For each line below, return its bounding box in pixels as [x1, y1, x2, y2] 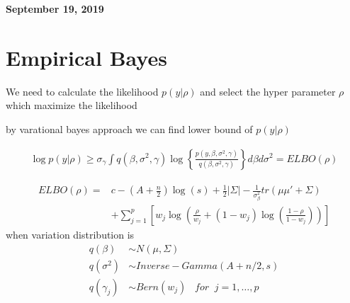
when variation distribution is [6, 227, 135, 241]
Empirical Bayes [6, 42, 167, 72]
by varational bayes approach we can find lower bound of [6, 121, 253, 136]
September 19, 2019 [6, 1, 104, 16]
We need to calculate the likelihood [6, 84, 159, 98]
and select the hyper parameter [200, 84, 336, 98]
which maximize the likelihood [6, 98, 137, 113]
